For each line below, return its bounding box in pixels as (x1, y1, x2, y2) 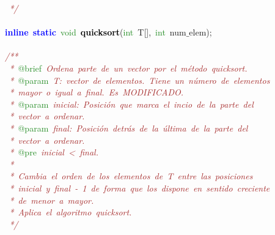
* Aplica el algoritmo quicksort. (9, 206, 132, 218)
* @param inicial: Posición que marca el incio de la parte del (9, 97, 254, 110)
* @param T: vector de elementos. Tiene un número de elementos (9, 73, 270, 86)
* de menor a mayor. (9, 193, 94, 206)
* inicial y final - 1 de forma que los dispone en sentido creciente (9, 181, 270, 194)
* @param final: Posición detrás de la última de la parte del (9, 121, 248, 134)
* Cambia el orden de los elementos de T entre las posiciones (9, 170, 253, 182)
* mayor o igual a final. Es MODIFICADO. (9, 86, 183, 99)
